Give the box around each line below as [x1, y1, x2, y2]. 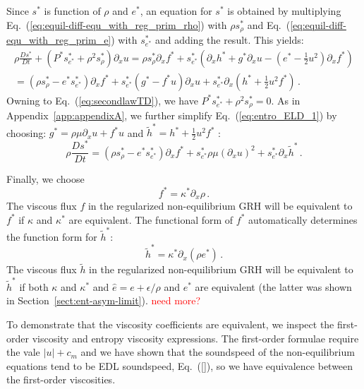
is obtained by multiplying [227, 4, 341, 18]
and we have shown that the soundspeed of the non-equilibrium [80, 345, 355, 359]
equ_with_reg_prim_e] [6, 32, 111, 47]
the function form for [6, 229, 97, 244]
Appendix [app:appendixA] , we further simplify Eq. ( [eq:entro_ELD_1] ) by [6, 108, 337, 123]
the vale [6, 345, 40, 359]
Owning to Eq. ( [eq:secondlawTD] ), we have [6, 92, 198, 107]
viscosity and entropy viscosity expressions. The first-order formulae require [32, 330, 359, 345]
